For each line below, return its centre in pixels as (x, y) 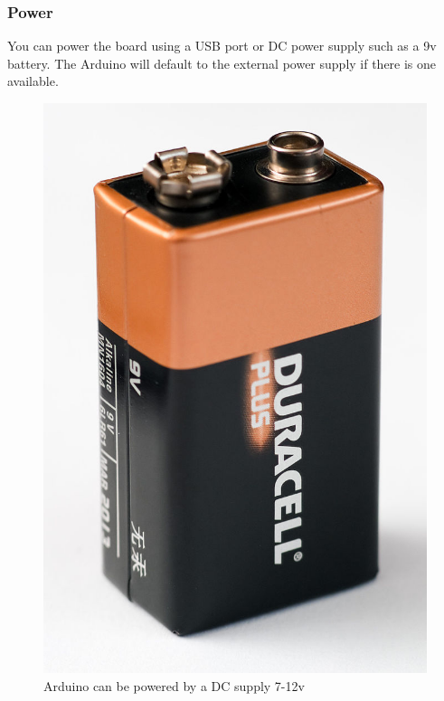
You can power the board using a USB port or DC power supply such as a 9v (222, 46)
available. (33, 81)
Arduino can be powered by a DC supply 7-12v (174, 686)
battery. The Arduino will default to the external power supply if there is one (222, 63)
